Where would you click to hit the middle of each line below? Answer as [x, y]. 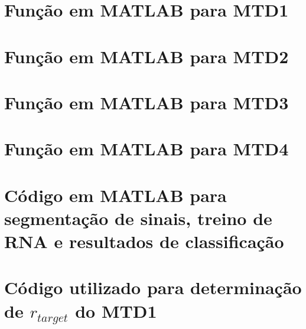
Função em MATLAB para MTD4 [147, 149]
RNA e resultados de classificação [144, 241]
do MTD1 [116, 310]
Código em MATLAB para [115, 195]
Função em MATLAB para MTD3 [147, 102]
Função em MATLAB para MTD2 [147, 56]
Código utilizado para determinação [153, 287]
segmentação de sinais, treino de [138, 218]
